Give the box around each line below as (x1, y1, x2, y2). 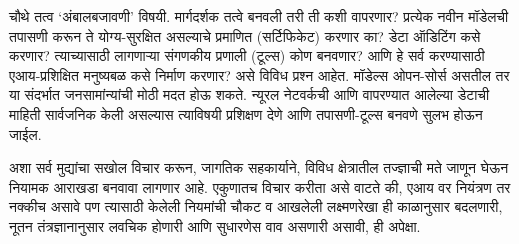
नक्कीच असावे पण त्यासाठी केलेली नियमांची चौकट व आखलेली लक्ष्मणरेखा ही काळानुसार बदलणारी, (9, 196, 503, 217)
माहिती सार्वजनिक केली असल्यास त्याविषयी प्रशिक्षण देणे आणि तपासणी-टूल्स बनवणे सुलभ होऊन (9, 103, 483, 124)
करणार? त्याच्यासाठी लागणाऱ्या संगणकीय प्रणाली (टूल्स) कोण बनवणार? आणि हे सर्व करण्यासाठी (9, 45, 485, 66)
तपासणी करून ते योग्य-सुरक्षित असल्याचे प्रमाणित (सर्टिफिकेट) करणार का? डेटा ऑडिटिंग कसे (9, 25, 481, 46)
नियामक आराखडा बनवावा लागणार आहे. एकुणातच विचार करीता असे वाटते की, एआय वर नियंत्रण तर (9, 176, 511, 197)
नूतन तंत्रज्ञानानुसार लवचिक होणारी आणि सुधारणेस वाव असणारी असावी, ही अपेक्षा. (9, 215, 421, 236)
